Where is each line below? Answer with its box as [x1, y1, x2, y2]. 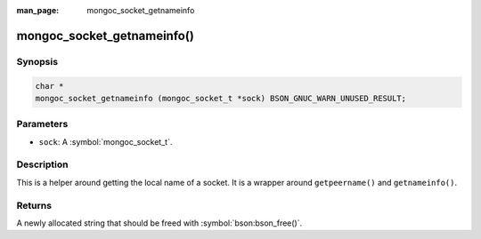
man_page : [16, 5, 60, 15]
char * [35, 81, 64, 91]
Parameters [16, 118, 69, 131]
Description [16, 158, 69, 171]
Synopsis [16, 55, 58, 68]
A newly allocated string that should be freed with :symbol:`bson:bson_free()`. [16, 218, 303, 228]
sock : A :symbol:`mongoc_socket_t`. [38, 136, 173, 147]
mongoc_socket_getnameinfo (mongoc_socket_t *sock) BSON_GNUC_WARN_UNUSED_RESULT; [35, 93, 407, 103]
